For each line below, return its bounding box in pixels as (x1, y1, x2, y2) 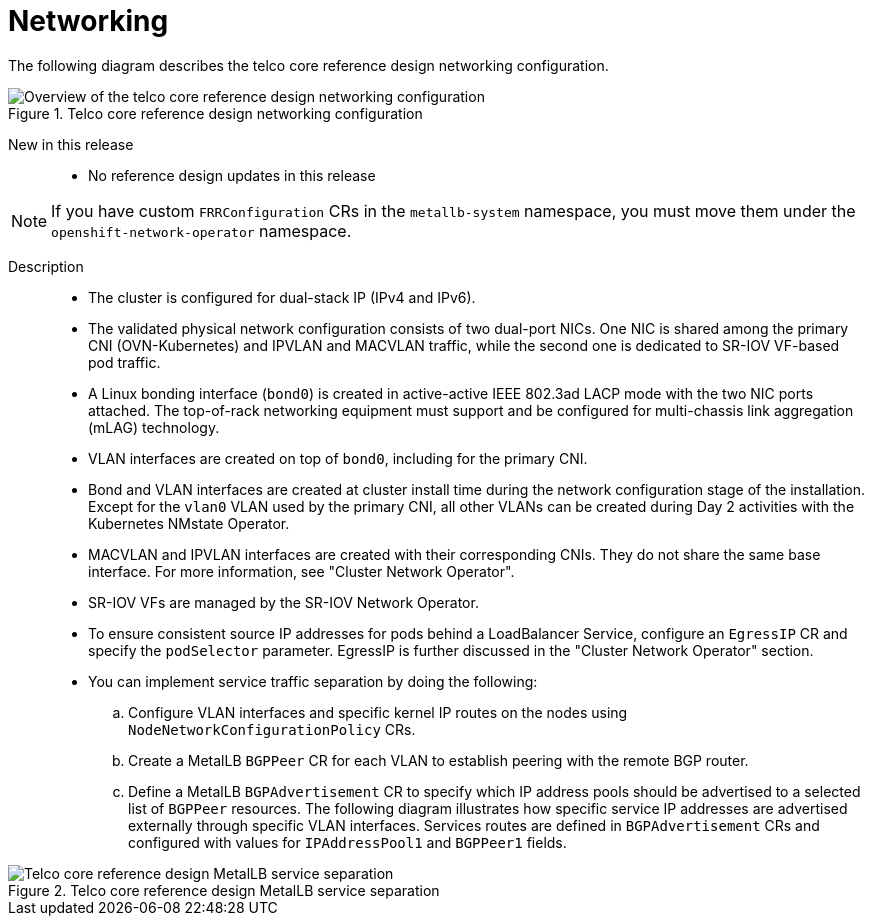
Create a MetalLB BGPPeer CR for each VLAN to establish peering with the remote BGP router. (128, 751, 749, 769)
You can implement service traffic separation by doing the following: (88, 672, 538, 690)
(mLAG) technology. (88, 418, 220, 436)
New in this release (8, 135, 134, 153)
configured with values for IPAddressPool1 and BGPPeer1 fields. (128, 833, 567, 851)
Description (8, 257, 84, 275)
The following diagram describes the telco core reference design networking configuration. (8, 56, 609, 74)
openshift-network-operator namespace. (51, 220, 352, 241)
